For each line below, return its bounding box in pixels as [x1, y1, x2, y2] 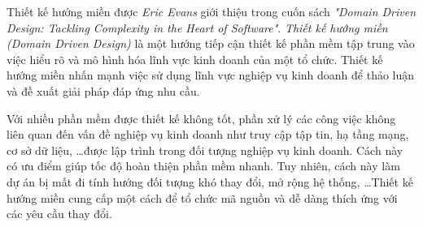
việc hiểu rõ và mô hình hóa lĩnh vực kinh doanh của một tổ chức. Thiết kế [7, 50, 383, 67]
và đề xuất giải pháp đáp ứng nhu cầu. [7, 82, 200, 99]
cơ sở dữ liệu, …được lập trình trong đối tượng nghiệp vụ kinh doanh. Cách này [7, 141, 403, 158]
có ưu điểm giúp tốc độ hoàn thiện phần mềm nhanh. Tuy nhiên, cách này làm [7, 157, 400, 174]
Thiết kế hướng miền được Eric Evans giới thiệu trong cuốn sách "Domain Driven [7, 3, 416, 19]
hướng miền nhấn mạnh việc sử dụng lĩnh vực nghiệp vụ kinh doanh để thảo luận [7, 66, 415, 84]
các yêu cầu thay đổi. [7, 205, 112, 222]
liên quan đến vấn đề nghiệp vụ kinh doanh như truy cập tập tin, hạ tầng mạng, [7, 126, 409, 143]
